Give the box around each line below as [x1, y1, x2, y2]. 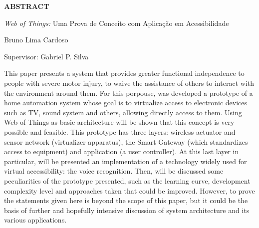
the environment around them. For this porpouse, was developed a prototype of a [4, 87, 253, 98]
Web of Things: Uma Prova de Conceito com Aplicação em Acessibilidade [4, 17, 229, 28]
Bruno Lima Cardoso [4, 34, 68, 45]
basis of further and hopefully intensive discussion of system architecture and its [4, 205, 250, 215]
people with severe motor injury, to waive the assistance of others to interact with [4, 77, 255, 88]
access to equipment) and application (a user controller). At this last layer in [4, 146, 239, 157]
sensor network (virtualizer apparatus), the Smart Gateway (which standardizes [4, 136, 248, 147]
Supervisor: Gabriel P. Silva [4, 51, 89, 61]
